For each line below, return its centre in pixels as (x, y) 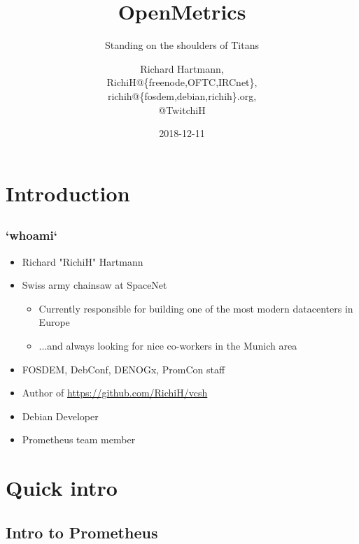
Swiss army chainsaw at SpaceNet (94, 285)
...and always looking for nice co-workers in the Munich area (168, 345)
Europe (54, 322)
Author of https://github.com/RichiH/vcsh (115, 393)
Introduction (68, 193)
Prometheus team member (79, 439)
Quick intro (62, 488)
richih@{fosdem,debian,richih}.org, (182, 95)
